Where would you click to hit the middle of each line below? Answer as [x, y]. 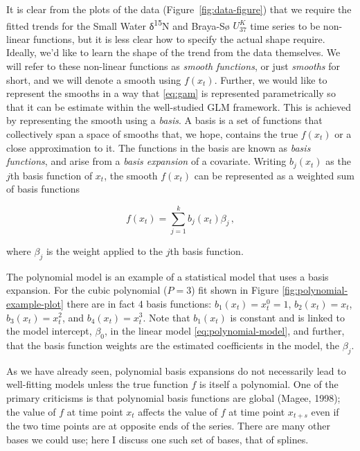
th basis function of [51, 175]
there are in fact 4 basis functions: [139, 303]
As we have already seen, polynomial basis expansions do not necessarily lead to [176, 370]
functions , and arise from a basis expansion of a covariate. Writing [146, 161]
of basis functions [43, 189]
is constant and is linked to [287, 317]
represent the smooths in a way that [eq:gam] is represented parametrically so [171, 93]
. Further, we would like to [271, 79]
